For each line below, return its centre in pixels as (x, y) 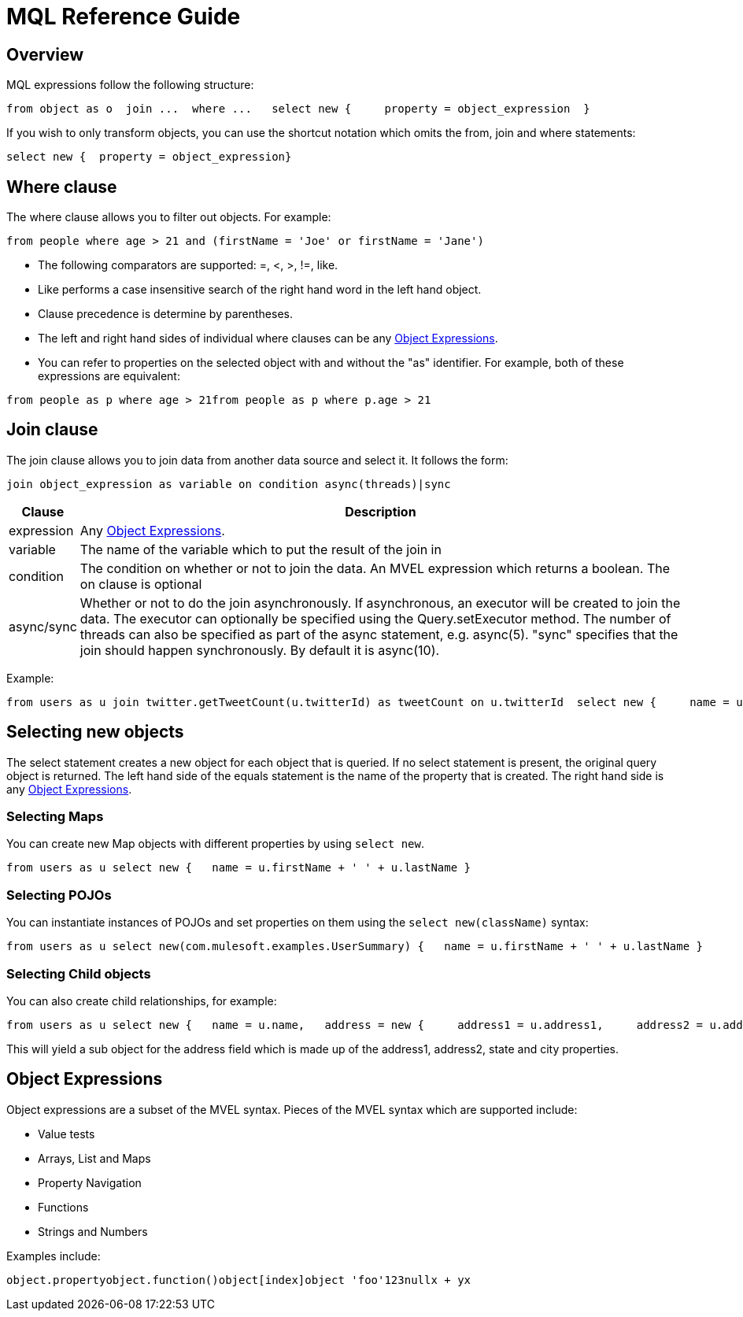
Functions (63, 1207)
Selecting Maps (55, 817)
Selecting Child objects (79, 973)
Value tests (67, 1134)
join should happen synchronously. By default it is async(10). (260, 650)
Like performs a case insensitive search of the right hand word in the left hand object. (260, 290)
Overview (45, 54)
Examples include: (54, 1256)
